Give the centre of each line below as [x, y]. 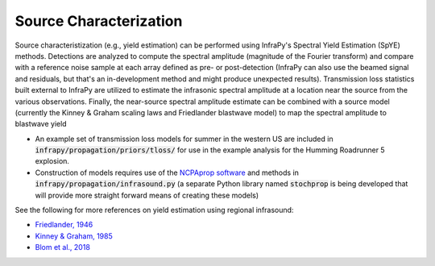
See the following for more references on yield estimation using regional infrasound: [154, 210]
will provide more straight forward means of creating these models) [147, 195]
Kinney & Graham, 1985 [74, 236]
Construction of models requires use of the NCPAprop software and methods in [167, 172]
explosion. [52, 161]
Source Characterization [99, 21]
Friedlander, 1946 [64, 225]
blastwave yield [41, 124]
